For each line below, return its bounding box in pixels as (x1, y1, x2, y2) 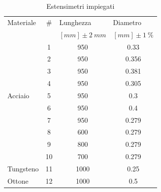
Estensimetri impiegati (46, 1, 115, 11)
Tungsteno (7, 163, 39, 173)
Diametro (113, 17, 141, 27)
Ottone (7, 175, 29, 186)
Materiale (7, 17, 36, 27)
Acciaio (7, 90, 30, 100)
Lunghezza (59, 17, 92, 27)
